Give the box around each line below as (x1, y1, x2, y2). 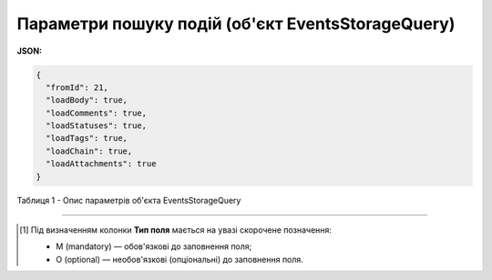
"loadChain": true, (46, 145, 133, 156)
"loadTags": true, (46, 133, 128, 144)
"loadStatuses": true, (46, 121, 148, 131)
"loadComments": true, (46, 107, 148, 118)
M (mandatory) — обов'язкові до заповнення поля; (56, 241, 252, 252)
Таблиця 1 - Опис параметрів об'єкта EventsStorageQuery (16, 195, 241, 205)
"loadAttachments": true (46, 159, 157, 169)
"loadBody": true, (46, 95, 128, 105)
